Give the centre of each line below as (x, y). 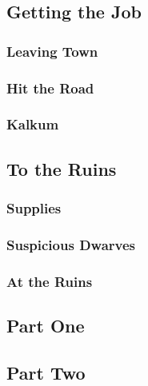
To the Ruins (62, 168)
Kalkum (33, 124)
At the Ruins (50, 281)
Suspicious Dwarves (71, 244)
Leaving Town (52, 51)
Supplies (34, 208)
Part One (46, 326)
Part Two (46, 372)
